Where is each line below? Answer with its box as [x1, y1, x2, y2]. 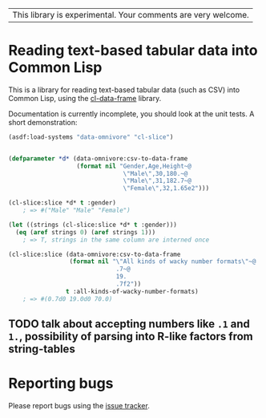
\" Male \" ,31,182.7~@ [123, 177, 192, 185]
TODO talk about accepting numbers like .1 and [8, 317, 250, 331]
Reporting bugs [8, 375, 114, 392]
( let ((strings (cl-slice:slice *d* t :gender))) [8, 221, 178, 229]
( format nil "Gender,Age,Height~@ [76, 162, 192, 170]
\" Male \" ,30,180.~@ [123, 169, 188, 177]
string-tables [8, 343, 76, 356]
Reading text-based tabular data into [8, 42, 258, 59]
